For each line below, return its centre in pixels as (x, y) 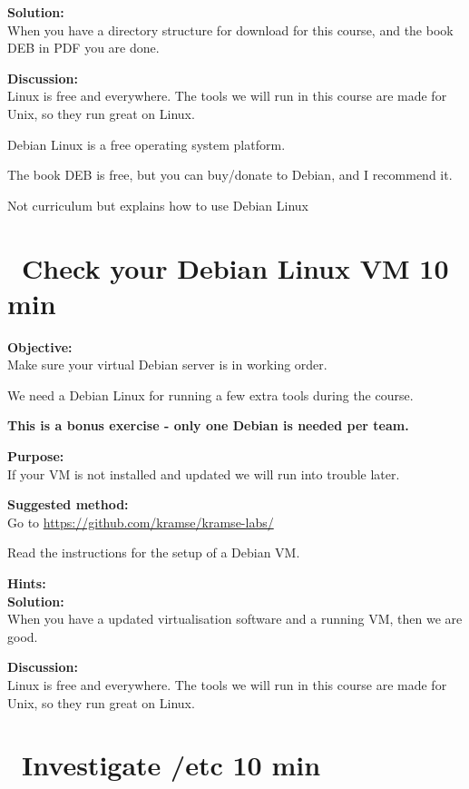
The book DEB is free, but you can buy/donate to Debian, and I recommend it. (230, 175)
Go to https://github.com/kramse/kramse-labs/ (141, 522)
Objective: (40, 346)
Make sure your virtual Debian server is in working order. (167, 365)
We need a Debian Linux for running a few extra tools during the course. (210, 394)
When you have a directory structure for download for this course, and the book (230, 30)
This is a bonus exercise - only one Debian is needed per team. (208, 425)
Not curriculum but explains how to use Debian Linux (158, 205)
